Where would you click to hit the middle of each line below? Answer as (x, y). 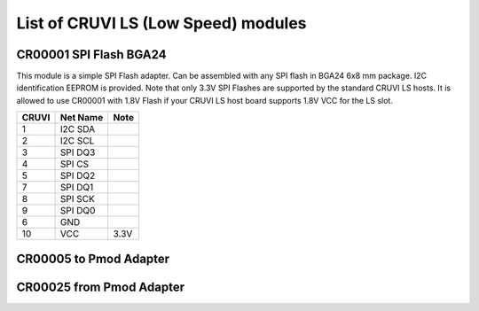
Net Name (82, 118)
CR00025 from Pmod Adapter (101, 287)
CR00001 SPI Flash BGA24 (92, 54)
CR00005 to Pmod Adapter (93, 258)
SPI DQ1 (77, 188)
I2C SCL (77, 141)
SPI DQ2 (78, 175)
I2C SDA (78, 129)
